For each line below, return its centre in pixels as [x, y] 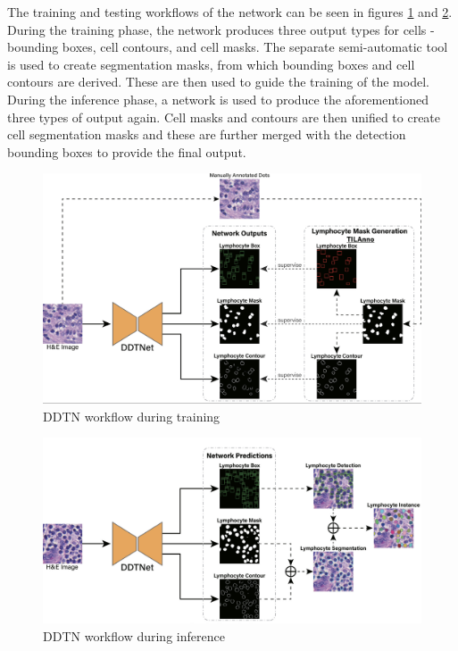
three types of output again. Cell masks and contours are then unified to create [224, 117]
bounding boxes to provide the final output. [127, 151]
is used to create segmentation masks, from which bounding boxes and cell [211, 64]
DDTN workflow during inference [134, 635]
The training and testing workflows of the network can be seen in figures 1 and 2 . [230, 12]
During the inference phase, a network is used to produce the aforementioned [218, 99]
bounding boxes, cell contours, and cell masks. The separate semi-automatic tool [228, 47]
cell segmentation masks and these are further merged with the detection [207, 134]
